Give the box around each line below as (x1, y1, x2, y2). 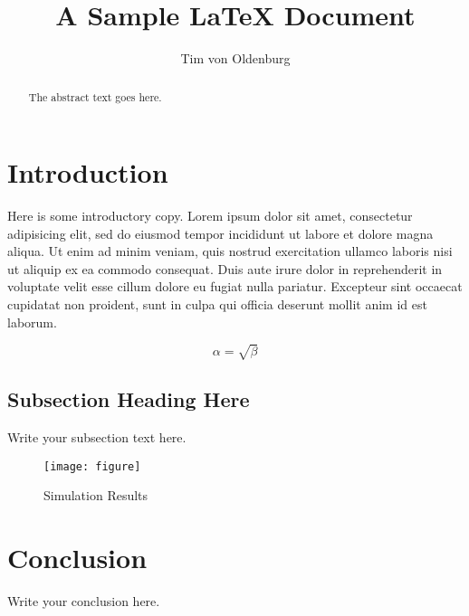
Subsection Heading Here (7, 385, 250, 413)
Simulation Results (43, 486, 148, 505)
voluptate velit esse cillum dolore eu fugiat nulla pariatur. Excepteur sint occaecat (7, 277, 463, 296)
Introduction (7, 154, 168, 191)
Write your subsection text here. (7, 428, 187, 447)
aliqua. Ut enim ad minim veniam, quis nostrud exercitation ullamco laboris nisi (7, 242, 453, 261)
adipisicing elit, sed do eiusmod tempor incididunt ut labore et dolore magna (7, 223, 434, 242)
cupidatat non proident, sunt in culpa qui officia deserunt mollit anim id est (7, 295, 427, 314)
